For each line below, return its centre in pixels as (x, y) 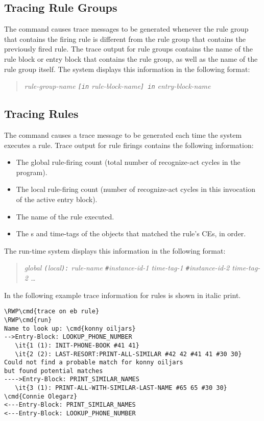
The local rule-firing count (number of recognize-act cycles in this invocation (136, 189)
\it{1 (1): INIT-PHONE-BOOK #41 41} (77, 345)
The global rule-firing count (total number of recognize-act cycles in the (128, 162)
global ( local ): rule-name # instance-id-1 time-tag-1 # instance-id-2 (127, 268)
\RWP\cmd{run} (28, 320)
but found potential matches (54, 371)
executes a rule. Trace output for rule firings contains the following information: (129, 145)
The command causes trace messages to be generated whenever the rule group (126, 29)
